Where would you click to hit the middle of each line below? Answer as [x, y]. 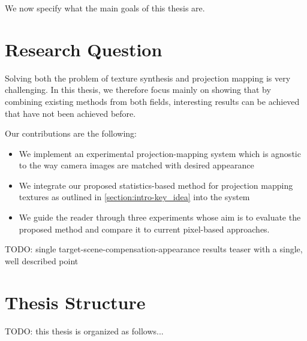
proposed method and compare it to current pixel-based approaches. [144, 229]
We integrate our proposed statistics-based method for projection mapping [156, 185]
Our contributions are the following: [71, 133]
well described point [42, 260]
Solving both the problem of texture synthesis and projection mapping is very [148, 78]
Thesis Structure [75, 302]
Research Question [84, 49]
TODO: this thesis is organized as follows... [84, 331]
